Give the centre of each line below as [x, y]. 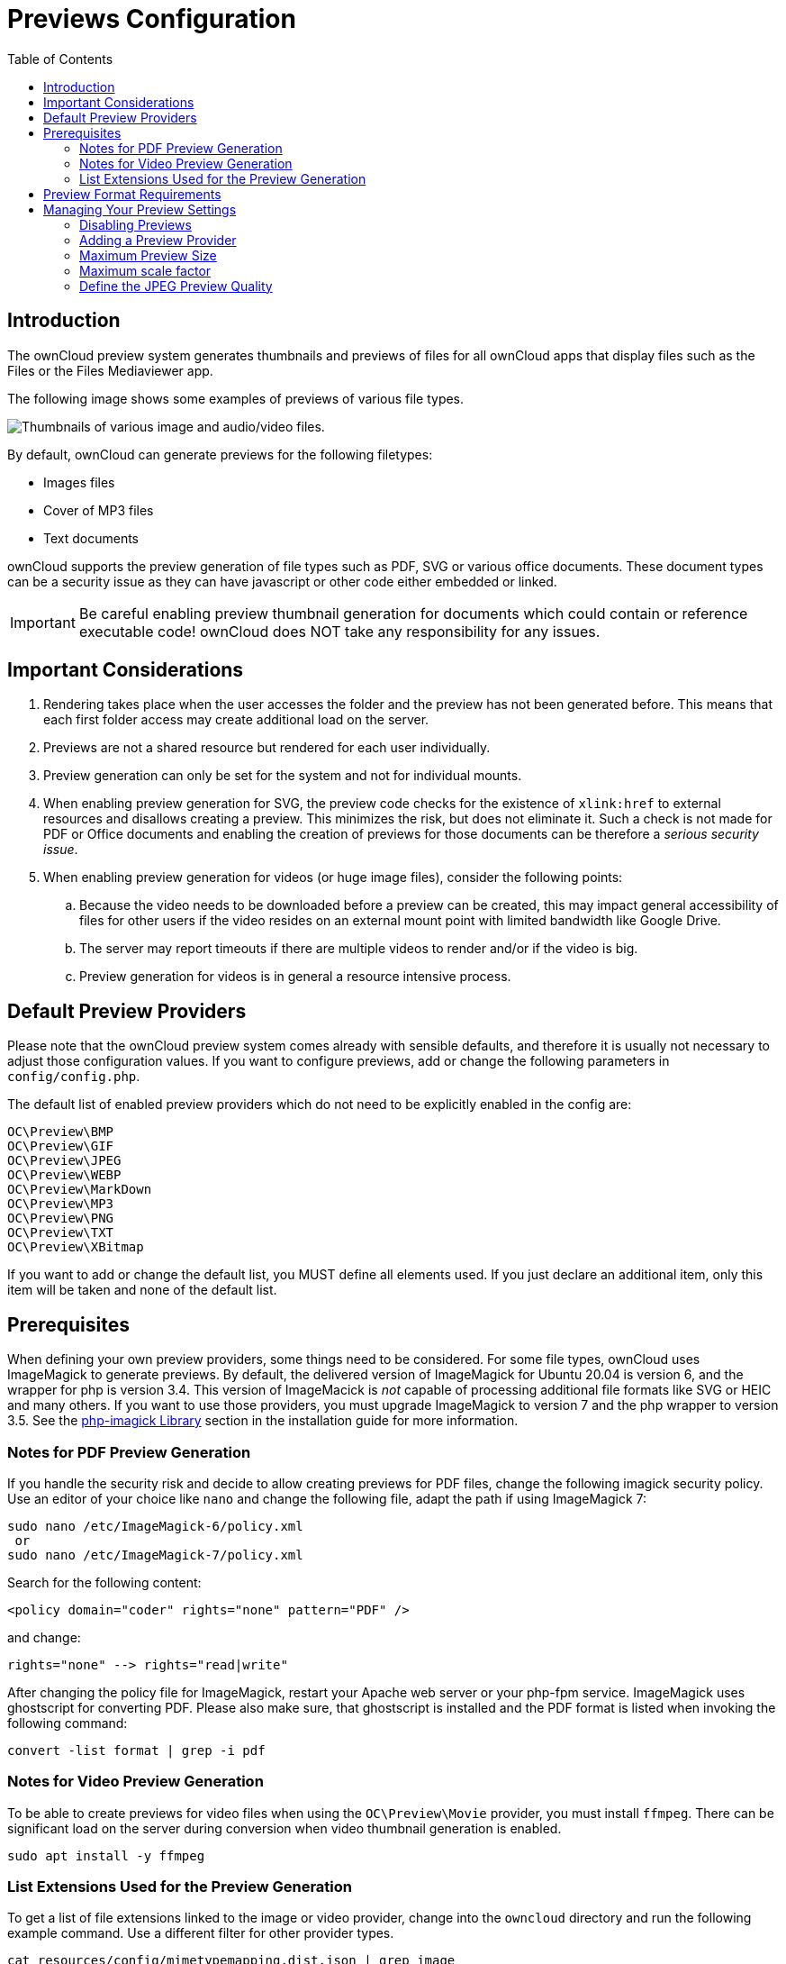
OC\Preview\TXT [61, 1233]
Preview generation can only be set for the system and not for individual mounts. [283, 776]
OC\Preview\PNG [61, 1218]
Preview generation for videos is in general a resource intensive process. [295, 977]
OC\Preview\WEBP [64, 1175]
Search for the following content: [104, 1582]
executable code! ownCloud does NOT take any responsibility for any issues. [339, 631]
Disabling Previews [136, 224]
